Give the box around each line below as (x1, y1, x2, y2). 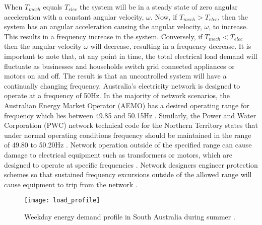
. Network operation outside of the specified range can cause (65, 139, 252, 150)
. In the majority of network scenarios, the (99, 90, 230, 101)
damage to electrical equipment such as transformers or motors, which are (4, 149, 232, 160)
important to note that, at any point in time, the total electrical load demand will (4, 50, 257, 61)
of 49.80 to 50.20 (4, 139, 55, 150)
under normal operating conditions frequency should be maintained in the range (4, 129, 251, 140)
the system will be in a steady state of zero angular (79, 2, 238, 12)
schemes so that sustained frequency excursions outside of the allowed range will (4, 169, 252, 180)
